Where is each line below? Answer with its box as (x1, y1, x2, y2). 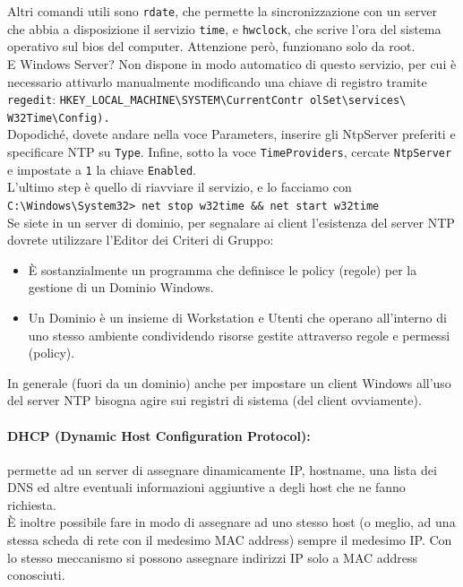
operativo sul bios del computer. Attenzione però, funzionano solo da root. (7, 37, 416, 56)
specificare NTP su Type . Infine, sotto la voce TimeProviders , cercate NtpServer (7, 142, 452, 160)
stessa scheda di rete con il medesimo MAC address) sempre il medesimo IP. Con (7, 531, 452, 549)
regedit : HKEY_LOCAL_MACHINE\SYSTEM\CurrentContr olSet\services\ (7, 90, 407, 108)
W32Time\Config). (7, 111, 110, 125)
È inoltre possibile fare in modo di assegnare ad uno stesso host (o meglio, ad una (7, 513, 456, 531)
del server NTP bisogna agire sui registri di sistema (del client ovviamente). (7, 391, 422, 410)
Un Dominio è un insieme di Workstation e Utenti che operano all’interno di (28, 307, 447, 326)
